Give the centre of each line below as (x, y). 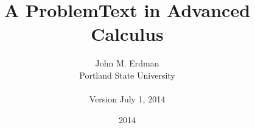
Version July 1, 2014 (127, 99)
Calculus (127, 34)
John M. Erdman (127, 63)
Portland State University (127, 75)
